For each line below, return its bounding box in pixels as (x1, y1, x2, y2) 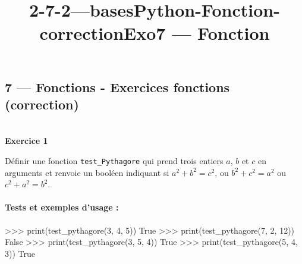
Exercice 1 (5, 134, 48, 147)
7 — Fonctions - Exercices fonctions (5, 77, 230, 96)
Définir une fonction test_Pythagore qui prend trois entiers (5, 154, 224, 166)
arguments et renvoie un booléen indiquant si (5, 166, 169, 178)
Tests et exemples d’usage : (5, 201, 119, 213)
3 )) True (5, 247, 36, 259)
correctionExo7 (39, 21, 166, 45)
